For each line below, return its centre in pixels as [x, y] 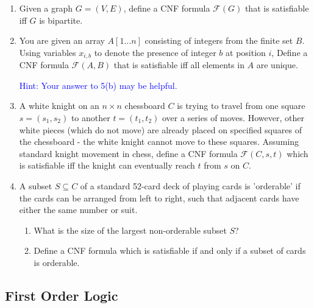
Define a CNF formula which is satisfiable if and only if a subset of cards [170, 250]
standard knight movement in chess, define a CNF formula [128, 153]
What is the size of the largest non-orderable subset [130, 230]
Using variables [48, 52]
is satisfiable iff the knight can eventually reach [107, 165]
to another [91, 118]
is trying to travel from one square [241, 106]
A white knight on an [59, 106]
